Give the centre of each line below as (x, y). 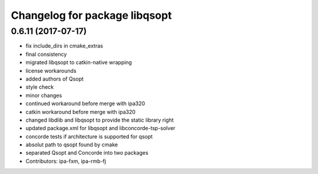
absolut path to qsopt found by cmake (72, 145)
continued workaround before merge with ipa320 (85, 103)
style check (40, 87)
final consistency (46, 54)
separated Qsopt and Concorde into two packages (87, 153)
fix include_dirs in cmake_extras (64, 46)
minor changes (44, 95)
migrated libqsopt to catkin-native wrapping (79, 62)
